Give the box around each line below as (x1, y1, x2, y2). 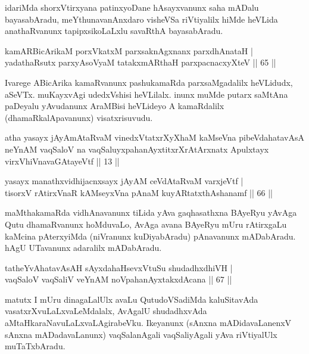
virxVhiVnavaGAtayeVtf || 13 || (5, 154, 120, 167)
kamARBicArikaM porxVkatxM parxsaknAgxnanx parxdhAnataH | (5, 44, 253, 57)
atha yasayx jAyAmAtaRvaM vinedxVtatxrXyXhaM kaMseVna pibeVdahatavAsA (5, 131, 304, 144)
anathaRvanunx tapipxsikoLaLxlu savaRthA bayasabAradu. (5, 24, 223, 37)
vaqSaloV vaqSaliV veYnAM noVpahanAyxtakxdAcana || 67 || (5, 273, 232, 285)
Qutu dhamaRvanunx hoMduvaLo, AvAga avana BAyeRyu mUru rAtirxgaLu (5, 218, 287, 230)
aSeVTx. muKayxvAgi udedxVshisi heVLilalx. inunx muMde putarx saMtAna (5, 88, 288, 100)
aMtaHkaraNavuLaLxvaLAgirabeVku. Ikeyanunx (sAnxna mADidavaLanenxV (5, 316, 292, 329)
